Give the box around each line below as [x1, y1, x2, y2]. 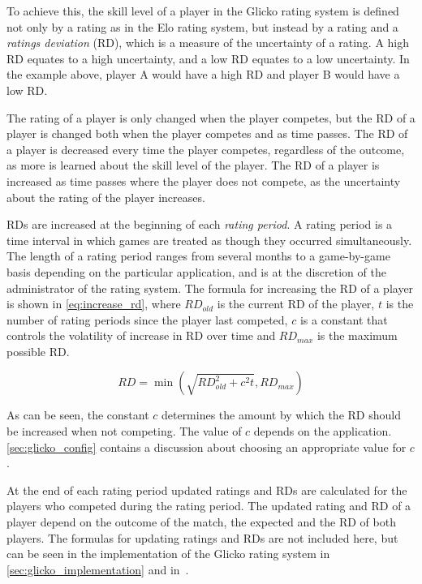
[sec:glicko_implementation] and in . [6, 560, 189, 578]
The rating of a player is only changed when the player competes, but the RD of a [6, 109, 416, 126]
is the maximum [316, 327, 398, 344]
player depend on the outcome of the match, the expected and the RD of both [6, 513, 396, 530]
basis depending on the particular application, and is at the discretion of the [6, 263, 386, 280]
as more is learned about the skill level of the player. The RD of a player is [6, 157, 380, 174]
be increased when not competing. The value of [6, 423, 242, 440]
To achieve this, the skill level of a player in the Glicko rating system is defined [6, 2, 399, 19]
